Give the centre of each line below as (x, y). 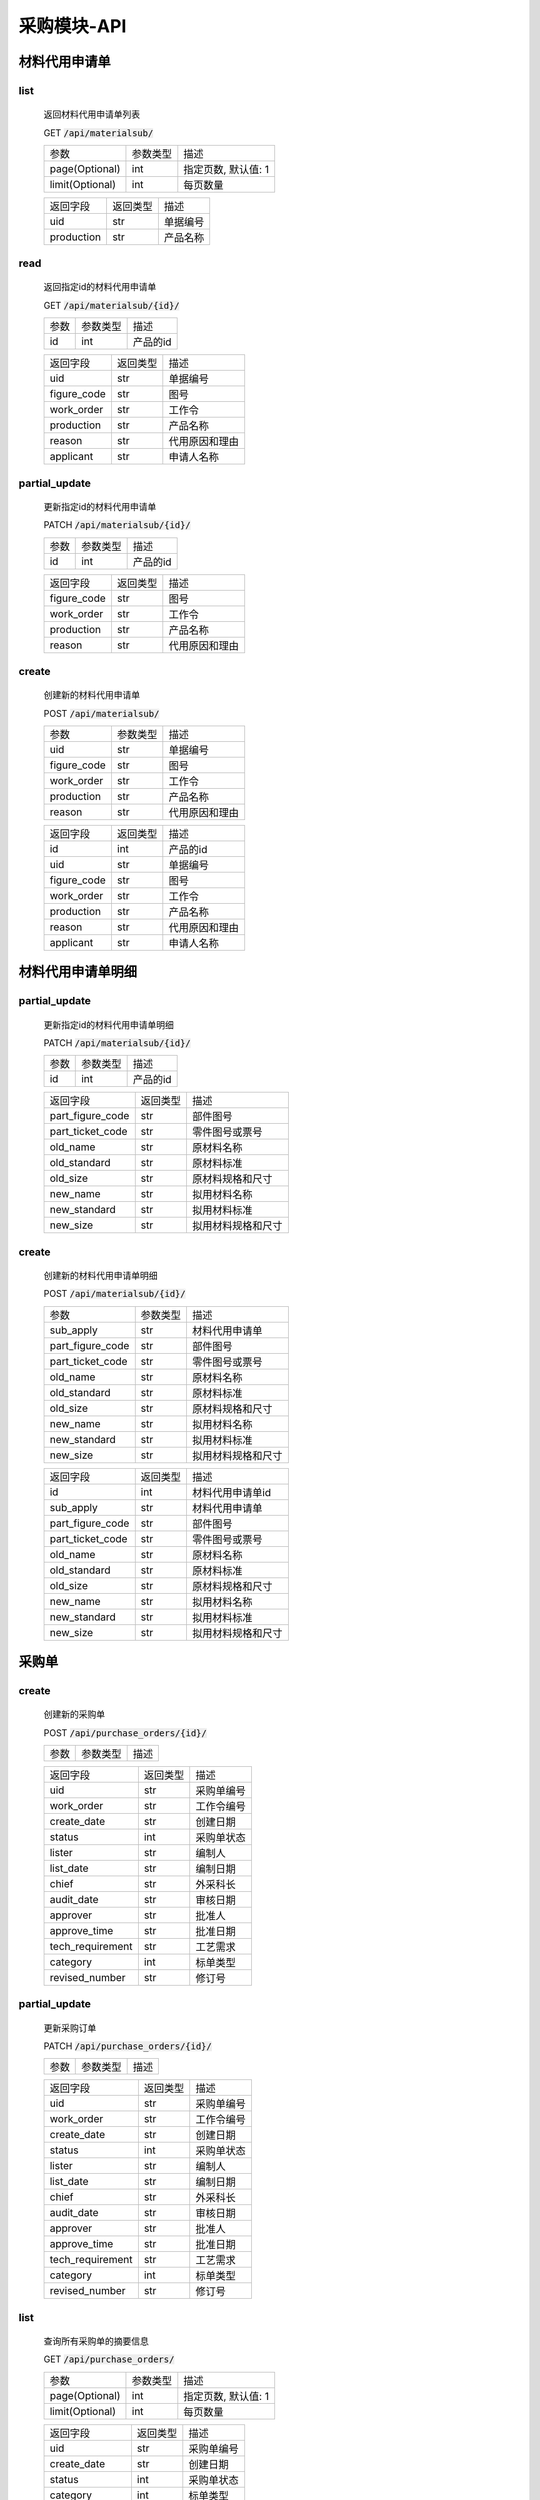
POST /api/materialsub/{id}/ (114, 1294)
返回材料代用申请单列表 (91, 114)
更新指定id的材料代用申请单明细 (108, 1024)
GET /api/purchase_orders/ (109, 2359)
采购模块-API (72, 26)
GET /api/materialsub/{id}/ (111, 305)
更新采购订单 (70, 2027)
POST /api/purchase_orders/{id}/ (125, 1732)
